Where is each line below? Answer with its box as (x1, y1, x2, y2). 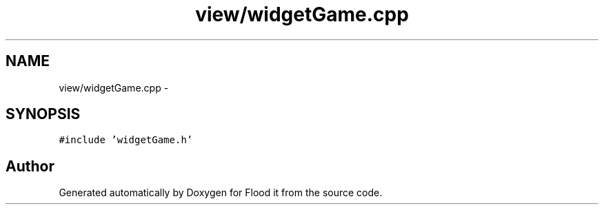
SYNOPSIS (6, 105, 81, 123)
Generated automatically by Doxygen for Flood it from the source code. (59, 187, 383, 199)
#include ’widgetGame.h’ (59, 134, 193, 146)
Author (6, 157, 54, 175)
